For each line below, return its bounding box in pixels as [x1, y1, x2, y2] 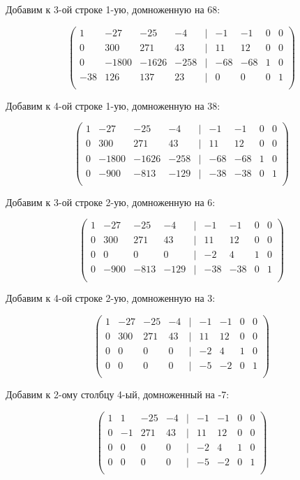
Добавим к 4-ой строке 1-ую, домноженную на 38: [6, 98, 220, 112]
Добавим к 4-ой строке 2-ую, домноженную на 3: [6, 291, 216, 305]
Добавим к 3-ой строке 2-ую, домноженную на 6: [6, 194, 216, 209]
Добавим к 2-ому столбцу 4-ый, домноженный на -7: [6, 387, 230, 402]
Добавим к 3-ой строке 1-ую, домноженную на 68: [6, 2, 220, 16]
